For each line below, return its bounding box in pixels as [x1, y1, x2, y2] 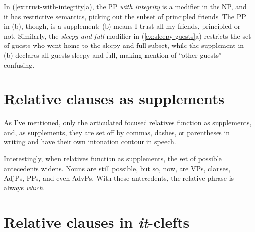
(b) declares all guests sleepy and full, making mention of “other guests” [4, 49, 222, 60]
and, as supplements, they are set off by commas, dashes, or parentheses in [4, 127, 230, 137]
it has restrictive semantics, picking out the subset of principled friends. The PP [4, 11, 246, 21]
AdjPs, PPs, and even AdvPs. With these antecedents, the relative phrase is [4, 173, 234, 183]
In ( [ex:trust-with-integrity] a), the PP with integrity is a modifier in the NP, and [4, 1, 247, 11]
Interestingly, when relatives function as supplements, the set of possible [4, 153, 222, 164]
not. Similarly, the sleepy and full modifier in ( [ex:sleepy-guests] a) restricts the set [4, 30, 251, 41]
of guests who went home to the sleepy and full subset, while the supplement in [4, 40, 244, 50]
